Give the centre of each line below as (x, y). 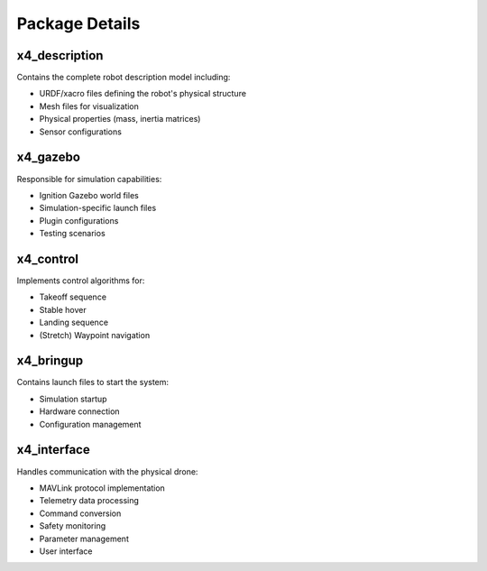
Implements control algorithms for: (81, 281)
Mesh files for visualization (89, 106)
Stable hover (63, 309)
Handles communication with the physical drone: (107, 471)
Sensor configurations (80, 132)
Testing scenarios (72, 234)
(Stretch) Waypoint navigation (95, 335)
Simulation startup (73, 399)
